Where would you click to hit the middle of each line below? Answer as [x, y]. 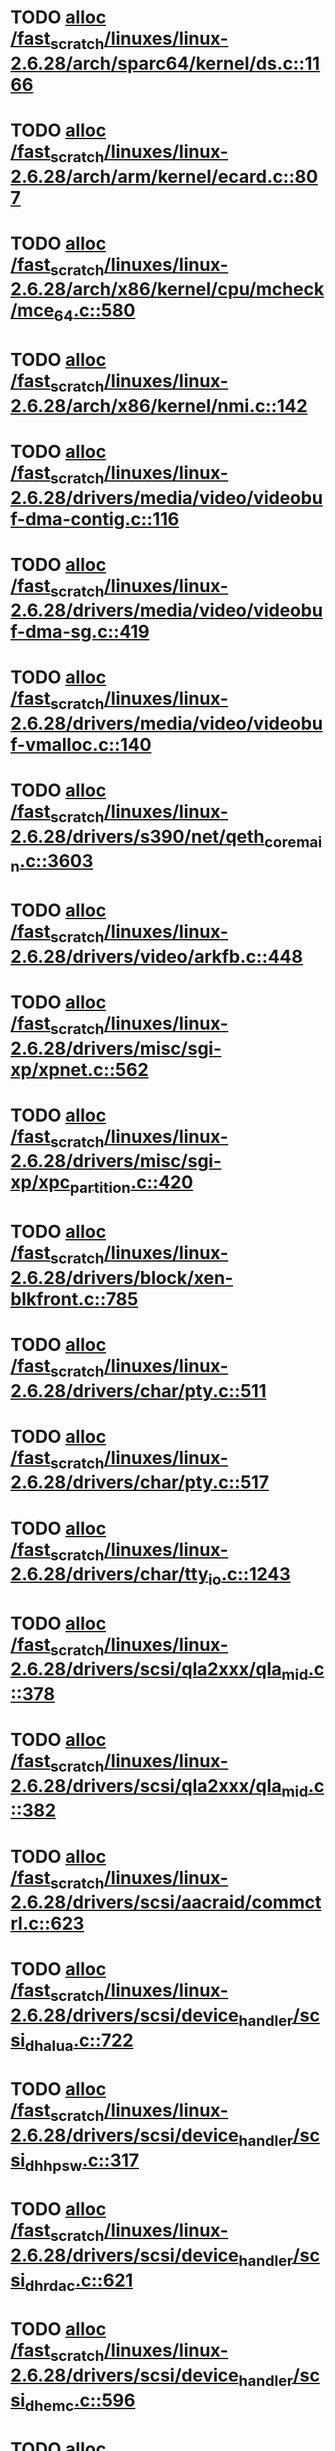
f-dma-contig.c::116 [95, 518]
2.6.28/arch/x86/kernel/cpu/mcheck [167, 289]
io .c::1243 [249, 1576]
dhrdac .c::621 [78, 2282]
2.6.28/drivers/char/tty [109, 1574]
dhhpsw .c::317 [82, 2162]
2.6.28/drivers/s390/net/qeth [137, 836]
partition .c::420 [131, 1184]
